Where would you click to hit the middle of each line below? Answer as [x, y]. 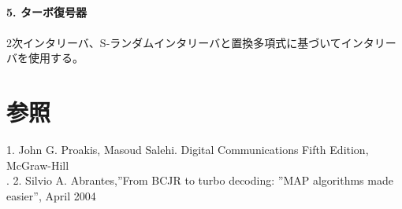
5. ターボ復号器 [47, 11]
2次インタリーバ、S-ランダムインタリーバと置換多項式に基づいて [174, 42]
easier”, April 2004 [51, 195]
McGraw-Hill [38, 165]
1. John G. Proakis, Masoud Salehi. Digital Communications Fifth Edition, [188, 150]
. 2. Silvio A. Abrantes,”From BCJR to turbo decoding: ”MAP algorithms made [200, 180]
